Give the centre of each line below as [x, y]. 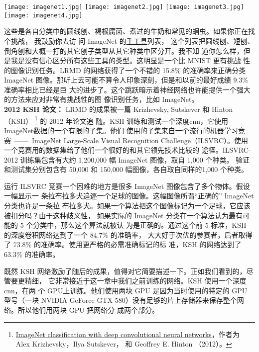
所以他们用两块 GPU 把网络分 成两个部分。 [88, 310]
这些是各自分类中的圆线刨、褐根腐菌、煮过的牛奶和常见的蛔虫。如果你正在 [126, 31]
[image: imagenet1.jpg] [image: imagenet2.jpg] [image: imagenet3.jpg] [124, 7]
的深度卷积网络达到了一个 [46, 234]
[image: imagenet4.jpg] [43, 15]
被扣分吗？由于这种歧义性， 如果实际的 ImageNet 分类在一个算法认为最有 [124, 215]
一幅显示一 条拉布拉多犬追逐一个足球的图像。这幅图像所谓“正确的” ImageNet [129, 196]
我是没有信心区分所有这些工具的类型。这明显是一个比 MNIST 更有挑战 [126, 60]
